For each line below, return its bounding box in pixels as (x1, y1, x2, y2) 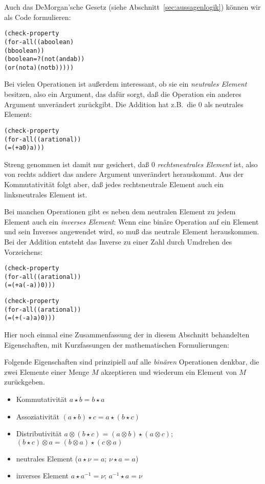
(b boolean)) (4, 47, 45, 54)
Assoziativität (16, 411, 59, 421)
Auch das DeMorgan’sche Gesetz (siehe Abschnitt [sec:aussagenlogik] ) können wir (4, 2, 261, 12)
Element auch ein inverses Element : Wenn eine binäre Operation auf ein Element (4, 216, 259, 227)
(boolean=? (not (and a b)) (4, 55, 85, 63)
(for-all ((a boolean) (4, 38, 74, 46)
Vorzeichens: (4, 246, 43, 257)
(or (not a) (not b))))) (4, 64, 74, 71)
